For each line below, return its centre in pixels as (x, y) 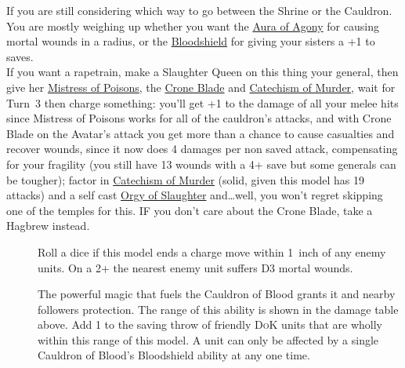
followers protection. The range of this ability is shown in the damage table (218, 309)
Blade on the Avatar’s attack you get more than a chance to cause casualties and (201, 133)
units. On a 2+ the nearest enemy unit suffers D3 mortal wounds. (195, 267)
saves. (20, 56)
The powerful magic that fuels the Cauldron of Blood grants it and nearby (217, 294)
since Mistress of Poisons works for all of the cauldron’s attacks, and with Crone (199, 118)
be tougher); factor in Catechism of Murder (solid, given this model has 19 (186, 179)
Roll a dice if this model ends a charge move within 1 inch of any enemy (212, 251)
